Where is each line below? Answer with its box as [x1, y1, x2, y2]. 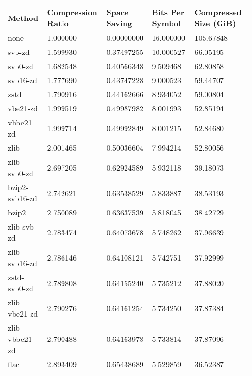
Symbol [152, 18, 181, 29]
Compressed [194, 6, 242, 18]
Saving [106, 18, 132, 29]
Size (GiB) [194, 18, 236, 29]
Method [8, 12, 39, 23]
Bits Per [152, 6, 185, 18]
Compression [47, 6, 97, 18]
